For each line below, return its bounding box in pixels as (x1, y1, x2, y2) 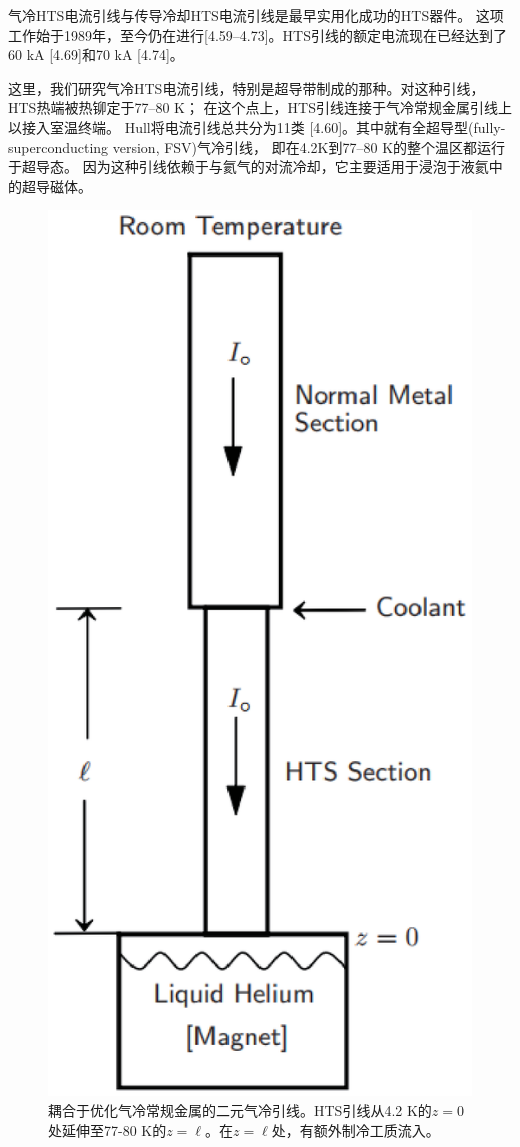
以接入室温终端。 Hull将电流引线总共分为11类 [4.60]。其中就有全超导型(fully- (8, 116, 506, 137)
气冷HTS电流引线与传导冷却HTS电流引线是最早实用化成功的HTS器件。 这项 (8, 5, 504, 25)
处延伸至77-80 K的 (48, 1119, 167, 1140)
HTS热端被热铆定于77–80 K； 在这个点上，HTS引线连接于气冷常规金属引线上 (8, 97, 512, 118)
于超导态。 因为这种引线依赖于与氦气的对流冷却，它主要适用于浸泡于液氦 (8, 156, 489, 177)
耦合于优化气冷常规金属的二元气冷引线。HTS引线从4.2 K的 (48, 1100, 432, 1120)
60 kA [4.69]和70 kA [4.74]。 (8, 44, 184, 65)
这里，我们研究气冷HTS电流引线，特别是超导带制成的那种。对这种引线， (8, 77, 485, 98)
